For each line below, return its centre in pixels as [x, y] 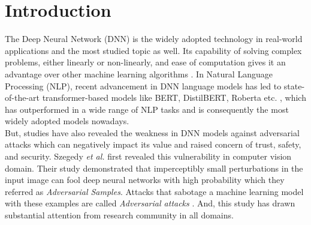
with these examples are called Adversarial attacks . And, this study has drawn [150, 203]
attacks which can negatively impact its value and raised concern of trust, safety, [153, 144]
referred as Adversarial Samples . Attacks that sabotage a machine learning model [154, 191]
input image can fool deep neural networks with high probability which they [145, 180]
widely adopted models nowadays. [67, 121]
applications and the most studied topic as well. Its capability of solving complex [153, 50]
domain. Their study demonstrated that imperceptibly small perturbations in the [154, 168]
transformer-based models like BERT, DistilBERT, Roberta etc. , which [174, 97]
